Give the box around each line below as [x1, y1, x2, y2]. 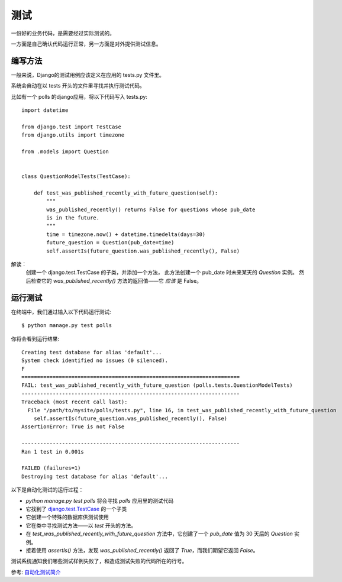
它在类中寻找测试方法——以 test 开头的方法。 [25, 522, 137, 529]
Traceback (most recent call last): [21, 399, 128, 405]
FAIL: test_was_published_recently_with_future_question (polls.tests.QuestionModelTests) [21, 382, 293, 389]
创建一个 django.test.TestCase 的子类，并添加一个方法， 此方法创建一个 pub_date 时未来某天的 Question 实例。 [25, 269, 298, 276]
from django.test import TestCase [21, 123, 121, 130]
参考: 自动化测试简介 [11, 568, 61, 575]
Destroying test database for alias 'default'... [21, 473, 169, 480]
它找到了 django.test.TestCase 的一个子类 [25, 505, 127, 512]
